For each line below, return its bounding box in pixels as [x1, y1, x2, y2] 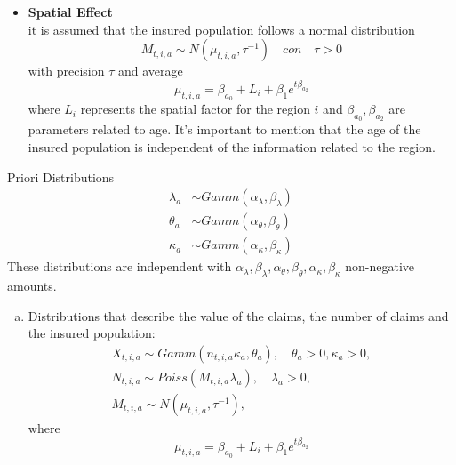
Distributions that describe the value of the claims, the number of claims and [28, 306, 449, 325]
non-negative [345, 257, 414, 276]
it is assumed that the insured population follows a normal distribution [28, 20, 415, 38]
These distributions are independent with [7, 257, 232, 276]
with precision [28, 61, 105, 80]
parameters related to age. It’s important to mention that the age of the [28, 120, 421, 139]
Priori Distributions [7, 167, 115, 186]
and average [117, 61, 183, 80]
